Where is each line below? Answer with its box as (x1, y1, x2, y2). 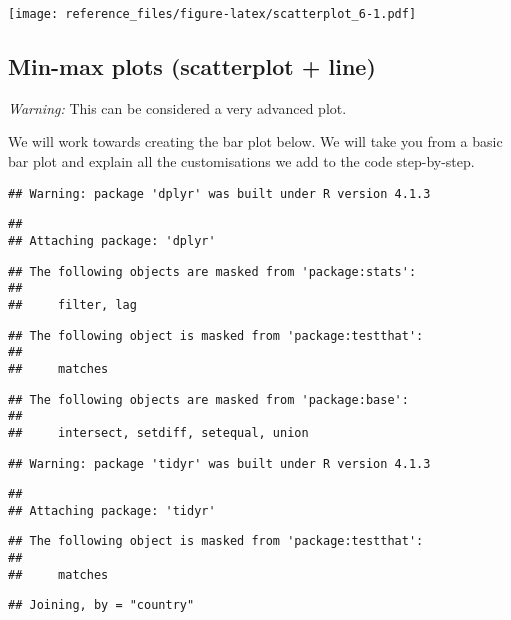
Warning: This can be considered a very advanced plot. (8, 97, 347, 118)
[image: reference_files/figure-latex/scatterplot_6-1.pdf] (8, 7, 417, 21)
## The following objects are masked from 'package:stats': (8, 264, 417, 279)
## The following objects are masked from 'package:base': (8, 392, 409, 407)
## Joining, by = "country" (8, 598, 195, 613)
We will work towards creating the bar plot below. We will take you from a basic (8, 131, 503, 152)
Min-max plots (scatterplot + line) (8, 51, 376, 82)
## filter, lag (8, 297, 137, 312)
